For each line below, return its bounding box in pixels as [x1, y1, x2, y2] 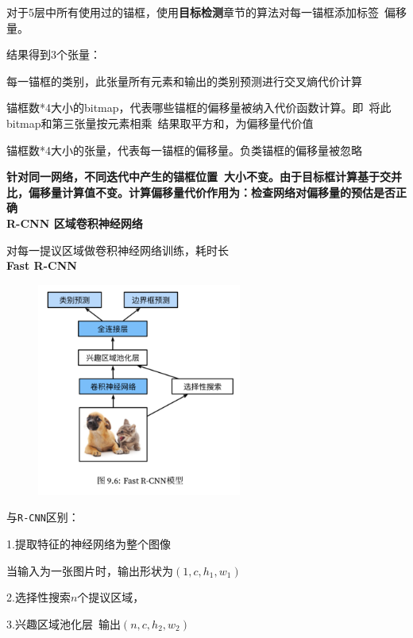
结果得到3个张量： [6, 46, 101, 63]
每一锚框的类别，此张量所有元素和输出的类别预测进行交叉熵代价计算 [6, 72, 362, 89]
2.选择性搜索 [6, 589, 71, 605]
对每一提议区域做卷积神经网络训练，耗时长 [6, 241, 229, 258]
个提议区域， [77, 589, 145, 605]
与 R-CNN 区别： [6, 509, 79, 525]
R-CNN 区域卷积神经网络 [6, 214, 143, 231]
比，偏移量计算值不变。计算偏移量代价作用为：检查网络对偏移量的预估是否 [6, 183, 396, 200]
